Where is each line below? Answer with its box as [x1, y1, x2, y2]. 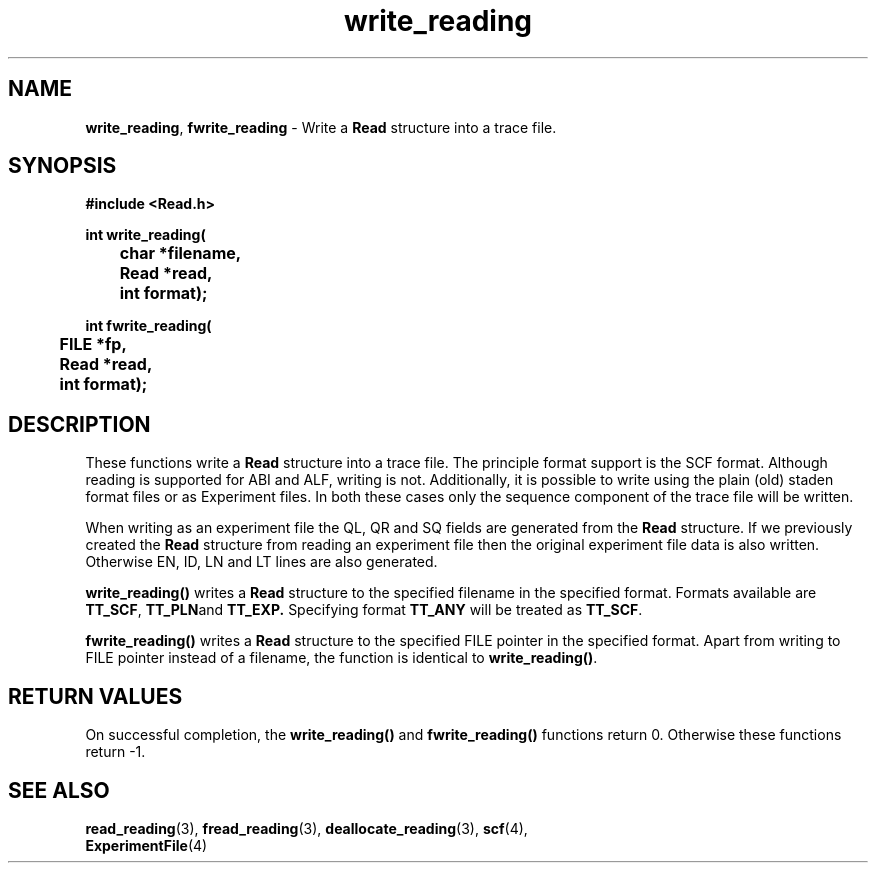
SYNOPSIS [8, 153, 117, 179]
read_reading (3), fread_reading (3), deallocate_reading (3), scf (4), [85, 819, 528, 837]
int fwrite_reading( [85, 317, 212, 335]
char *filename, [119, 243, 242, 264]
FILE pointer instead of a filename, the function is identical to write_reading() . [85, 649, 598, 667]
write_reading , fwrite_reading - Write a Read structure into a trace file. [85, 118, 557, 136]
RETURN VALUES [8, 683, 183, 709]
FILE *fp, [59, 334, 127, 355]
